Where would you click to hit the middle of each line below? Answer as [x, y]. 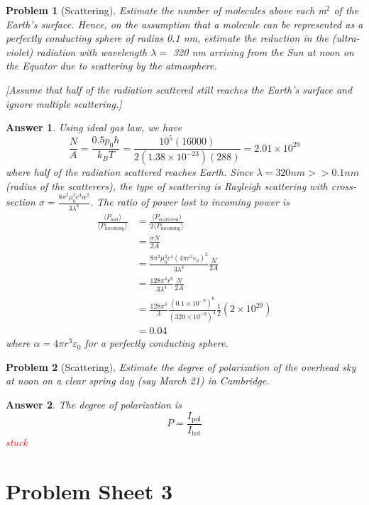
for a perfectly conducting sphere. [156, 343]
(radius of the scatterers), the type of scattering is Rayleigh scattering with [167, 185]
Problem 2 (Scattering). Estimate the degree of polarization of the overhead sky [181, 366]
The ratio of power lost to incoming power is [193, 202]
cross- [344, 185]
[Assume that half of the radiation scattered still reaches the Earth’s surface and [179, 89]
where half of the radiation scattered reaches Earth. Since [130, 172]
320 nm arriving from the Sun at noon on [263, 51]
